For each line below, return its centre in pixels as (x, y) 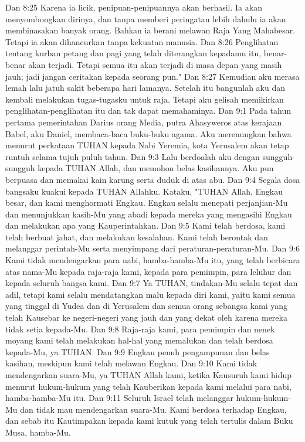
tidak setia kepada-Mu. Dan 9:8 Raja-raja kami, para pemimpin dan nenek (140, 329)
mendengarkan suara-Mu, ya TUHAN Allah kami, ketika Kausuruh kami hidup (148, 375)
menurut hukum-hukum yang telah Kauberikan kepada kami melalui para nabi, (148, 386)
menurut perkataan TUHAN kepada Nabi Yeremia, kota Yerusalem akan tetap (147, 145)
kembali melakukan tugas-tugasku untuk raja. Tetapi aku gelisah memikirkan (145, 99)
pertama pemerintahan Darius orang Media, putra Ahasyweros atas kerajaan (144, 122)
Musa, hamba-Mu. (38, 432)
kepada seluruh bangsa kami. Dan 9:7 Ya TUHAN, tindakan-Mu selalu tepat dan (152, 283)
